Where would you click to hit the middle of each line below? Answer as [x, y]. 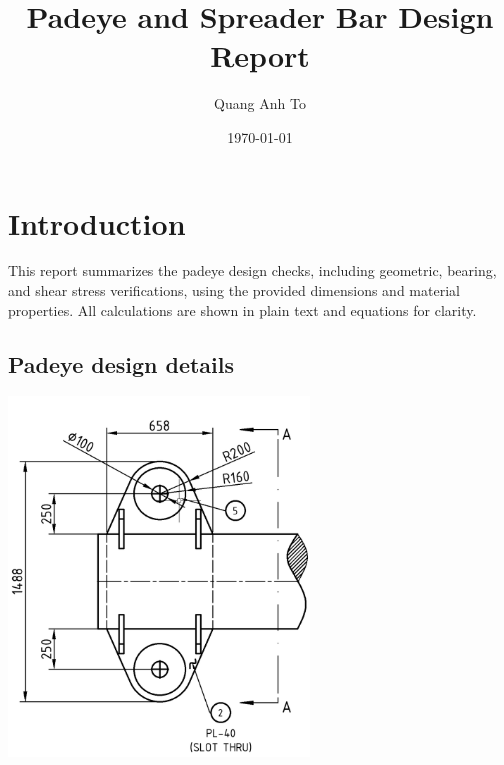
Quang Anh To [260, 103]
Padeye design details [121, 363]
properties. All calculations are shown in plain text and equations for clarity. [242, 309]
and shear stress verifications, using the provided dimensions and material [234, 290]
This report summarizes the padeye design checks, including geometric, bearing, [252, 270]
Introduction [97, 222]
